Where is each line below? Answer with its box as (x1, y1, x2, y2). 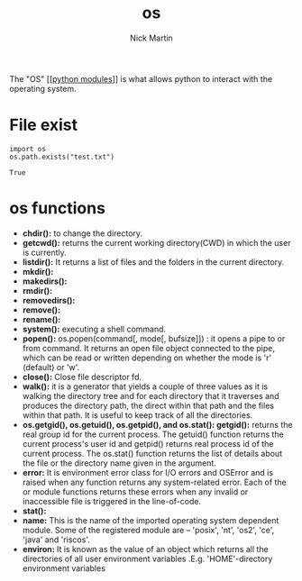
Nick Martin (130, 32, 173, 43)
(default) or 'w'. (22, 361, 80, 372)
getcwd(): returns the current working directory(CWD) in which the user (22, 237, 291, 248)
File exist (9, 115, 78, 135)
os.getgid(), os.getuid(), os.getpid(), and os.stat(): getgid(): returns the (22, 419, 293, 430)
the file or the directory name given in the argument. (22, 458, 216, 468)
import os (9, 144, 47, 153)
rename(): (22, 313, 61, 324)
